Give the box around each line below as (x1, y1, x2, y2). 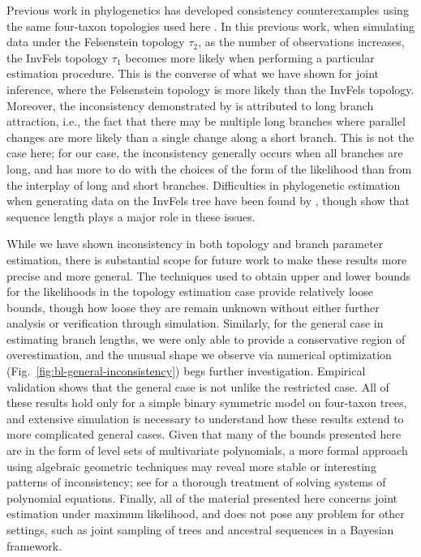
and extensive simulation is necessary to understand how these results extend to (6, 409, 404, 426)
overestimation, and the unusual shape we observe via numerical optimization (6, 346, 392, 363)
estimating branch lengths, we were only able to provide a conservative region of (6, 330, 406, 347)
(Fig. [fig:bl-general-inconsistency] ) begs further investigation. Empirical (6, 362, 366, 379)
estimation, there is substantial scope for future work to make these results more (6, 251, 407, 268)
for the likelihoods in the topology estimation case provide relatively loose (6, 283, 373, 300)
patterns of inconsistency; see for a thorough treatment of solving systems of (6, 473, 386, 491)
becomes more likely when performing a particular (125, 49, 375, 66)
